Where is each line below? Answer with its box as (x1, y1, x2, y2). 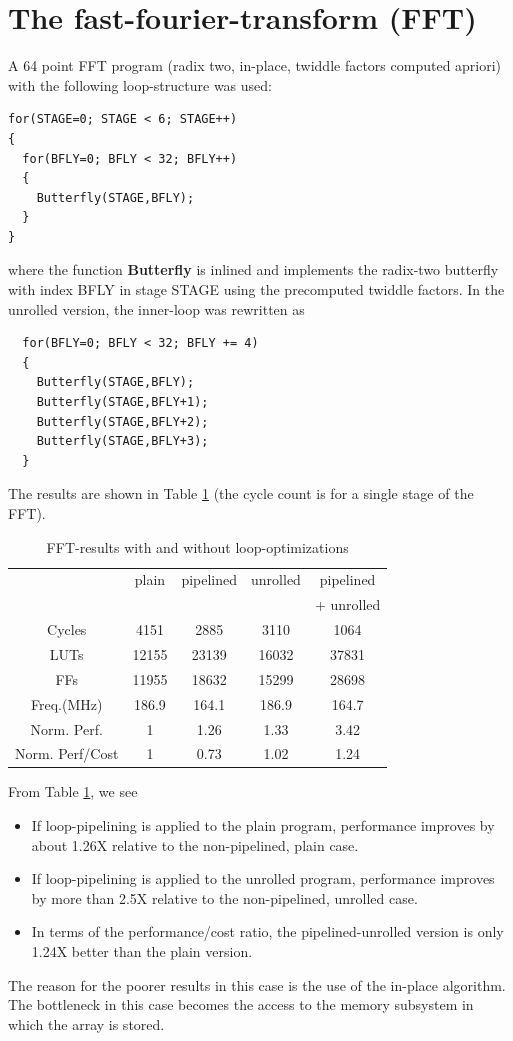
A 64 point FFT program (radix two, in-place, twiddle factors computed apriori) (8, 55, 502, 76)
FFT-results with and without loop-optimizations (46, 536, 349, 557)
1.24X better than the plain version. (31, 941, 253, 961)
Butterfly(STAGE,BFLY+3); (36, 434, 209, 449)
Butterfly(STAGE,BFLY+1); (36, 395, 209, 410)
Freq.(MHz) (30, 693, 103, 714)
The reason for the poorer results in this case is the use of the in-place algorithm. (8, 974, 506, 995)
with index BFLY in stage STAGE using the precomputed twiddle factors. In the (8, 279, 505, 300)
